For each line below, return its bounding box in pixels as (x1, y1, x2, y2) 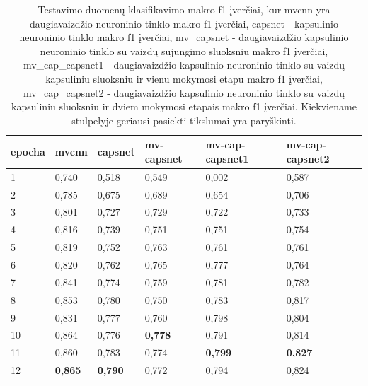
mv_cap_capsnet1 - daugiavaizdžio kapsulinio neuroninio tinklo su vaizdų (23, 57, 345, 72)
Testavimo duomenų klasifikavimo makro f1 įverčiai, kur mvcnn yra (38, 2, 330, 16)
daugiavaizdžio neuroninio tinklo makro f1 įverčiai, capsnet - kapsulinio (30, 16, 338, 30)
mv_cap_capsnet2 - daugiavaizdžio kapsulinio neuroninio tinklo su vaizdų (23, 85, 345, 100)
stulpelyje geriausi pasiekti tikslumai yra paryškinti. (71, 112, 297, 127)
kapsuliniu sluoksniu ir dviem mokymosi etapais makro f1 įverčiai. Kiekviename (11, 99, 357, 114)
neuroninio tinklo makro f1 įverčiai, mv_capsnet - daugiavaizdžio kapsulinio (19, 30, 349, 45)
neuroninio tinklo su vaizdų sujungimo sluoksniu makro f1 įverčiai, (40, 43, 328, 58)
